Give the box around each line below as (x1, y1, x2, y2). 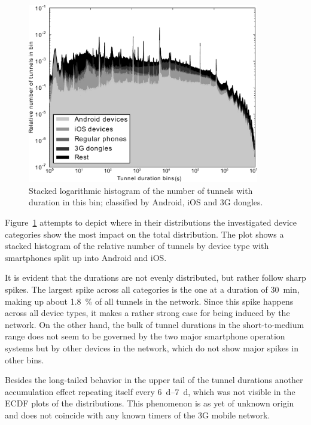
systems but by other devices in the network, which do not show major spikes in (5, 341, 299, 354)
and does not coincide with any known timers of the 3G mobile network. (5, 408, 270, 421)
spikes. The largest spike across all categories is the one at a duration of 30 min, (5, 283, 300, 295)
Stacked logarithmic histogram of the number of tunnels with (29, 184, 253, 196)
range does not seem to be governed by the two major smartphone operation (5, 330, 285, 342)
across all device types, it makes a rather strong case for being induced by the (5, 306, 290, 319)
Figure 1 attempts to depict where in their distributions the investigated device (5, 216, 297, 229)
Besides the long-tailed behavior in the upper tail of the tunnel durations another (5, 374, 303, 386)
